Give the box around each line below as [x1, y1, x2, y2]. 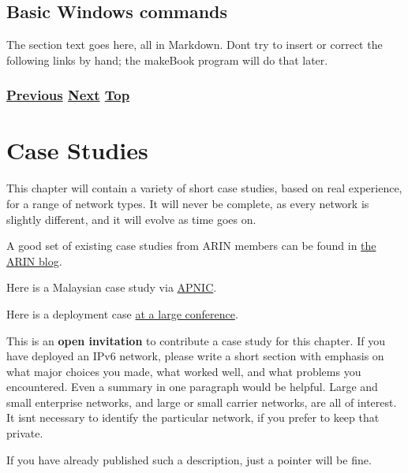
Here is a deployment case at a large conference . [6, 305, 238, 322]
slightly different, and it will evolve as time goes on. [6, 210, 256, 227]
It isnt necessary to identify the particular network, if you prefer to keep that [6, 409, 380, 426]
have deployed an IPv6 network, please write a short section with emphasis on [6, 348, 384, 364]
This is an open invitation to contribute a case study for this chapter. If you [6, 332, 385, 348]
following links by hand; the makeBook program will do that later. [6, 51, 328, 68]
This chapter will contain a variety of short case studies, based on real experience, [6, 180, 402, 196]
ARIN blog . [6, 252, 62, 269]
